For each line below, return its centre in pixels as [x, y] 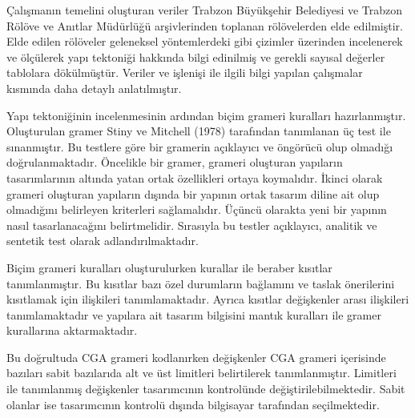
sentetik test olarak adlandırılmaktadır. [103, 241]
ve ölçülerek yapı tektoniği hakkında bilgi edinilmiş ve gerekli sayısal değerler [196, 56]
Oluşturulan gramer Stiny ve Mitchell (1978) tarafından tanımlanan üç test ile [199, 131]
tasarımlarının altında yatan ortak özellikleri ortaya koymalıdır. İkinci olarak [195, 177]
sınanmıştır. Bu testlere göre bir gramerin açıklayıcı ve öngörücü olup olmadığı [200, 146]
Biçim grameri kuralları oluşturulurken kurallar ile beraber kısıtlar [169, 267]
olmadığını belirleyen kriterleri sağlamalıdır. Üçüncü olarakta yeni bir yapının [197, 209]
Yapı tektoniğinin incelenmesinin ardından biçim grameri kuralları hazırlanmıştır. [206, 115]
